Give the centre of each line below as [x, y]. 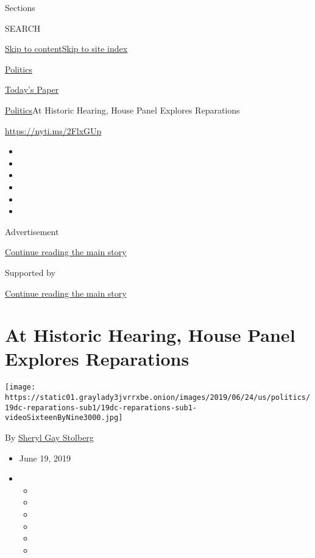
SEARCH [23, 28]
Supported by [30, 272]
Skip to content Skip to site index [66, 49]
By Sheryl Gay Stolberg [49, 437]
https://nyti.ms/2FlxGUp [53, 130]
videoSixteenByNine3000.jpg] [64, 418]
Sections [20, 7]
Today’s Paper [32, 89]
